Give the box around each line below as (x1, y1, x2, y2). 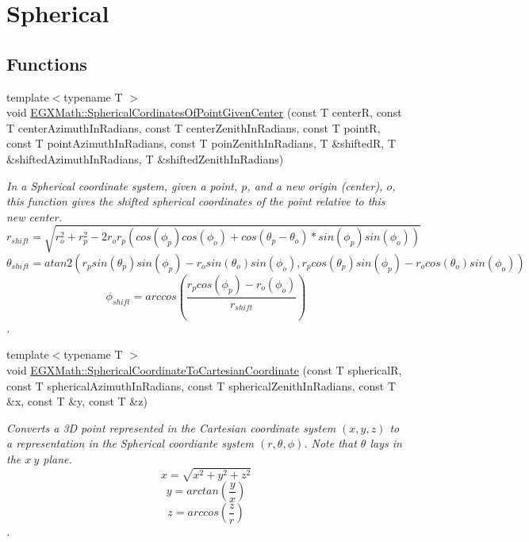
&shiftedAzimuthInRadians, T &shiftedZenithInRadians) (6, 150, 284, 167)
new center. (6, 208, 62, 225)
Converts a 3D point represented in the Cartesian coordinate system (6, 419, 336, 436)
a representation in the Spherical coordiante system (6, 435, 255, 452)
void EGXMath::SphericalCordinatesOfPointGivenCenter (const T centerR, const (6, 104, 402, 121)
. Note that (304, 435, 357, 452)
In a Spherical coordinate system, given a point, (6, 177, 238, 194)
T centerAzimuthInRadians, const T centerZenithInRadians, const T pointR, (6, 119, 381, 136)
